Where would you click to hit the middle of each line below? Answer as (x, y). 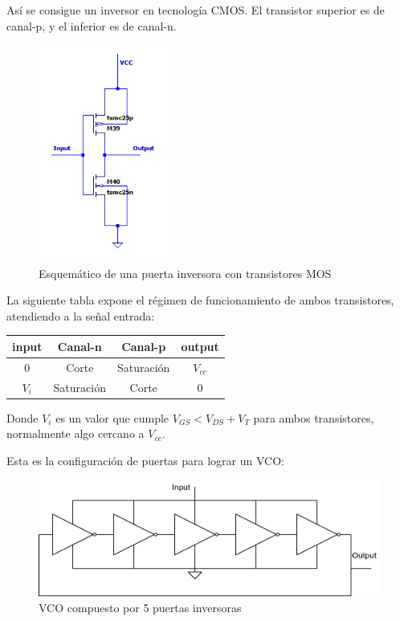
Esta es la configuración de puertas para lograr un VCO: (145, 460)
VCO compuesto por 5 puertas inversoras (140, 608)
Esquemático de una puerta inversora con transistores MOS (185, 273)
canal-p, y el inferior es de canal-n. (92, 25)
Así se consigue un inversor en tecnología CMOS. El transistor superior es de (196, 10)
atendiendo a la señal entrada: (81, 315)
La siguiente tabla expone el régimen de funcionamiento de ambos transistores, (200, 300)
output (200, 346)
